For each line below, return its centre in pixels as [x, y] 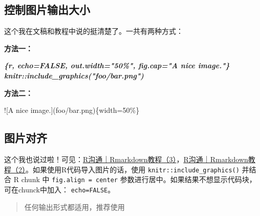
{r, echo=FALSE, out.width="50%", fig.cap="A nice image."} [117, 65]
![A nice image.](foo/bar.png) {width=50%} [72, 110]
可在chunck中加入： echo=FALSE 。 [60, 189]
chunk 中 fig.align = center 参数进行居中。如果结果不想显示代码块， [139, 179]
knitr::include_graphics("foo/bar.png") [74, 75]
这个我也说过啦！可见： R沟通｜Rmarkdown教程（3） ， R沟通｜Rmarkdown [126, 159]
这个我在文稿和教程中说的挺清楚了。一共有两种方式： [94, 31]
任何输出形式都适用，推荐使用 [74, 207]
